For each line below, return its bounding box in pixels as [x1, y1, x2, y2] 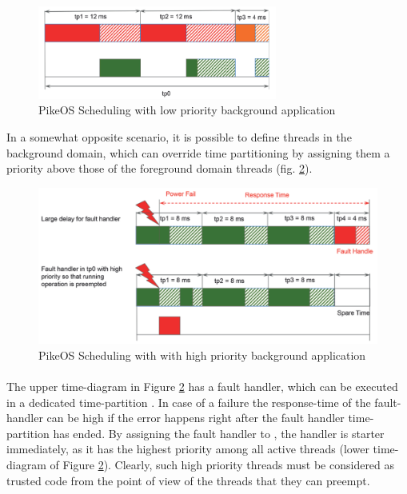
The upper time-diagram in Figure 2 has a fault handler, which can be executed [6, 378, 398, 394]
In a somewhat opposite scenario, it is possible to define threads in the [6, 129, 352, 145]
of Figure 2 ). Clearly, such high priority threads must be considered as [50, 456, 395, 472]
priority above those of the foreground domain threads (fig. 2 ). [6, 160, 313, 177]
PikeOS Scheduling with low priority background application [38, 102, 336, 118]
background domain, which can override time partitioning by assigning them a [6, 144, 390, 161]
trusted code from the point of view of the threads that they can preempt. [6, 472, 370, 488]
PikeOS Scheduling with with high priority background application [38, 346, 366, 363]
